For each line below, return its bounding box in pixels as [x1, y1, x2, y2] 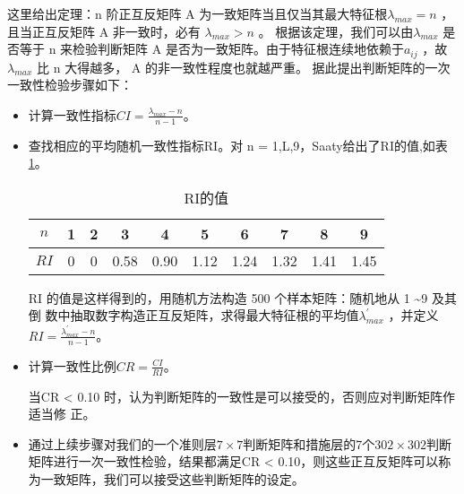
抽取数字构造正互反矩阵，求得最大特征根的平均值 [70, 306, 359, 325]
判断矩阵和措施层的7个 [243, 434, 375, 453]
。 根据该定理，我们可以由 [258, 22, 414, 40]
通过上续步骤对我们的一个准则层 [28, 434, 217, 453]
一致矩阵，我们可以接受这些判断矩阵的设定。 [40, 469, 305, 488]
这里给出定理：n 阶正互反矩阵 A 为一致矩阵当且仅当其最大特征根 [7, 4, 388, 22]
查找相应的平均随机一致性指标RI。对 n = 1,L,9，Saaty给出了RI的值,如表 [28, 135, 448, 154]
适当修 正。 [28, 404, 96, 423]
